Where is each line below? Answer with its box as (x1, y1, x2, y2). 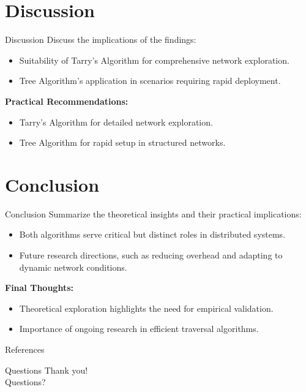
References (5, 342, 45, 355)
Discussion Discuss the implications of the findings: (5, 33, 196, 46)
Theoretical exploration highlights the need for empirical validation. (19, 301, 274, 314)
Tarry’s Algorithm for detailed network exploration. (19, 115, 213, 128)
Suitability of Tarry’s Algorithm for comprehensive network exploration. (19, 53, 289, 66)
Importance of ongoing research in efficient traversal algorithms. (19, 322, 259, 335)
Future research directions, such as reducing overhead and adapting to (19, 249, 283, 261)
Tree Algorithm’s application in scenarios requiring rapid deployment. (19, 74, 281, 87)
